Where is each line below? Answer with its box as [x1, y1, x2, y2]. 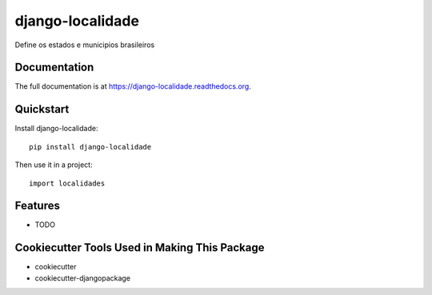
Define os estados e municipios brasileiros [14, 40, 155, 50]
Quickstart [14, 102, 70, 116]
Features [14, 199, 60, 213]
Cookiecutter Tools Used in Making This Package [14, 241, 265, 255]
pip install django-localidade [29, 142, 152, 151]
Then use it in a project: [14, 160, 93, 169]
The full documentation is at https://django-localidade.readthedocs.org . [14, 82, 251, 91]
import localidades [29, 178, 106, 188]
